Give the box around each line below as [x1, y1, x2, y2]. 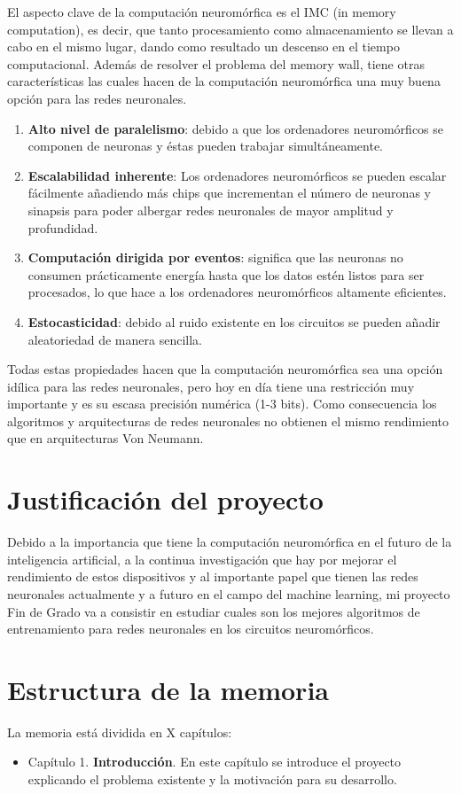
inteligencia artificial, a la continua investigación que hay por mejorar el [7, 549, 397, 568]
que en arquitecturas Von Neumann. [7, 429, 204, 448]
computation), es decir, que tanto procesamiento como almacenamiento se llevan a [7, 19, 454, 38]
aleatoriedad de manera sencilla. [27, 330, 202, 348]
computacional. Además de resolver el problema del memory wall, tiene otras [7, 54, 425, 73]
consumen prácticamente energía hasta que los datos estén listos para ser [27, 265, 425, 284]
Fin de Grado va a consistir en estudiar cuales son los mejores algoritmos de [7, 602, 420, 620]
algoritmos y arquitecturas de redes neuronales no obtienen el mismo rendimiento [7, 411, 449, 430]
